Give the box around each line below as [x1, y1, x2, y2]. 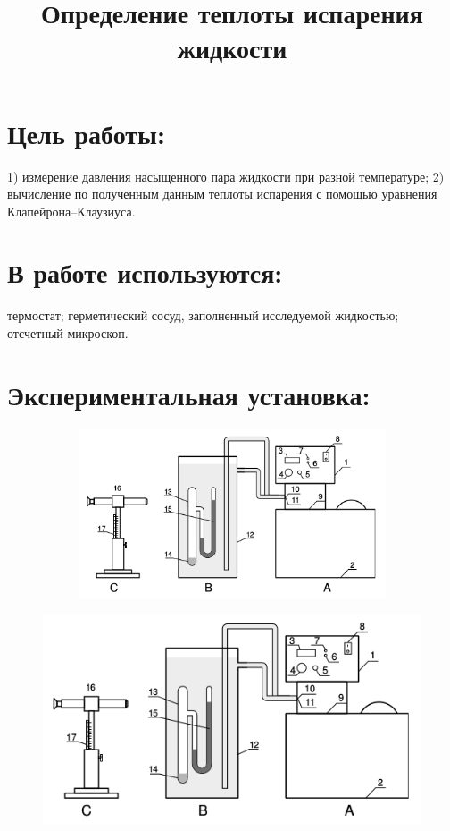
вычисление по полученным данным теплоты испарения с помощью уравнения [7, 184, 437, 203]
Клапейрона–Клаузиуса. [7, 201, 136, 220]
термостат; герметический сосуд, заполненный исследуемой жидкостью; [7, 306, 399, 325]
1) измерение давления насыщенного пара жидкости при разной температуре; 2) [7, 166, 445, 185]
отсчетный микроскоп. [7, 324, 129, 342]
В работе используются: [7, 254, 283, 291]
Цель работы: [7, 114, 165, 151]
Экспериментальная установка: [7, 376, 371, 412]
